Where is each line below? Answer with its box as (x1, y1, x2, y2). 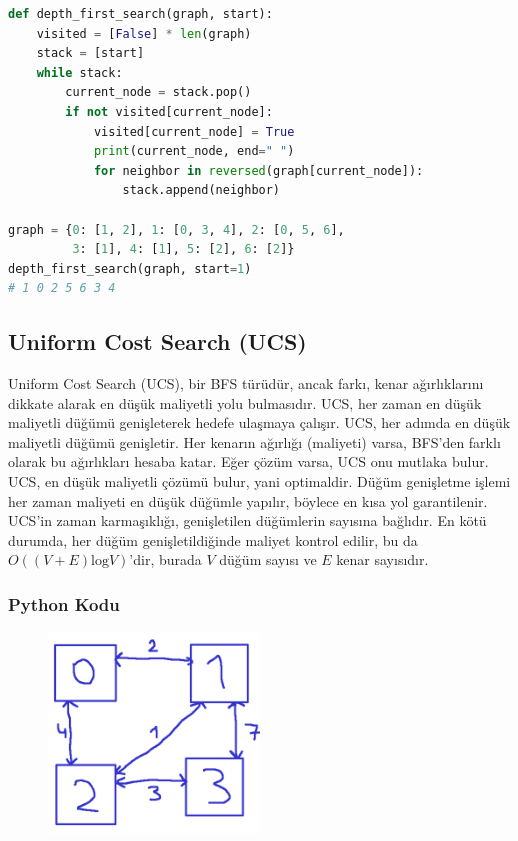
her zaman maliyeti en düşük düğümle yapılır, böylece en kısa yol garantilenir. (8, 490, 488, 511)
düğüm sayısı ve (219, 549, 317, 570)
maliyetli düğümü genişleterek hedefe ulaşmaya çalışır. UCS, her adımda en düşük (8, 412, 511, 433)
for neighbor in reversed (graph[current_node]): (93, 163, 424, 178)
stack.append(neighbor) (122, 183, 281, 198)
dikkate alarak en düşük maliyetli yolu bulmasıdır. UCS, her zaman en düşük (8, 392, 482, 413)
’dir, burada (129, 549, 202, 570)
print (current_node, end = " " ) (93, 144, 295, 159)
